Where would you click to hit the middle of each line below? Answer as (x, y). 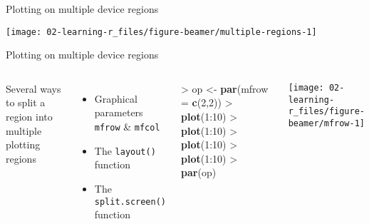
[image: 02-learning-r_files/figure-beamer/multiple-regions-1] (161, 32)
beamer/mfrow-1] (327, 123)
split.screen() (130, 202)
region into (29, 117)
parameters (119, 112)
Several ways (33, 88)
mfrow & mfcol (127, 127)
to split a (26, 102)
